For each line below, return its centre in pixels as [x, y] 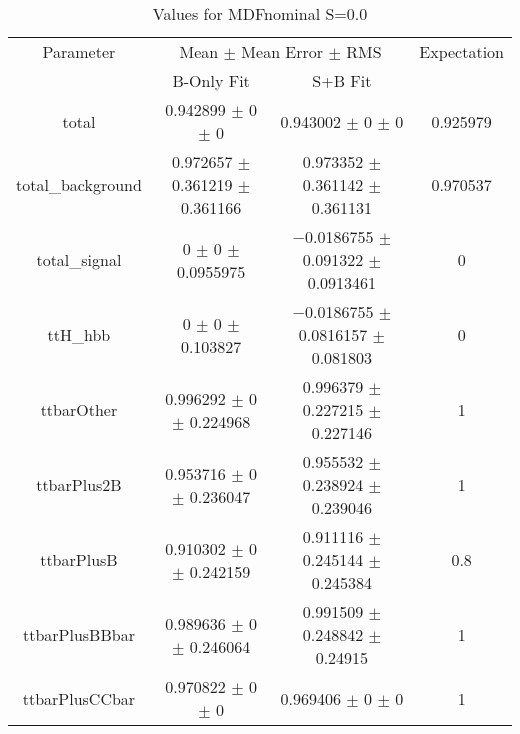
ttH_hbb [79, 334]
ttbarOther [79, 409]
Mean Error [282, 51]
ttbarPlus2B [79, 484]
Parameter [79, 51]
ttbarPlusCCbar [79, 698]
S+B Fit [342, 80]
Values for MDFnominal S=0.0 [260, 13]
